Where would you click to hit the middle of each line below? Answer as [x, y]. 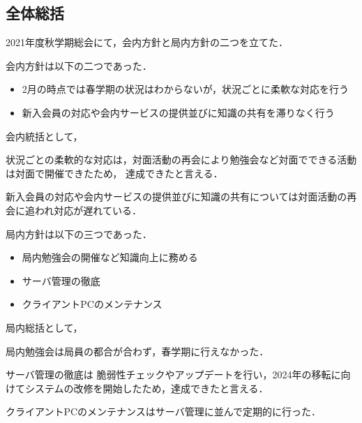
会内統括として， [44, 136]
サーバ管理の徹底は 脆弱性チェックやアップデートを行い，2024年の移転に [173, 374]
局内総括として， [44, 327]
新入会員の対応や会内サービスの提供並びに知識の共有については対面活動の [176, 196]
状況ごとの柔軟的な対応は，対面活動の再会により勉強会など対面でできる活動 [181, 159]
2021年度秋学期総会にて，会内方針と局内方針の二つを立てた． [147, 42]
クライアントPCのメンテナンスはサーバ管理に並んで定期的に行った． [163, 411]
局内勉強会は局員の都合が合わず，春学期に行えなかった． [137, 351]
